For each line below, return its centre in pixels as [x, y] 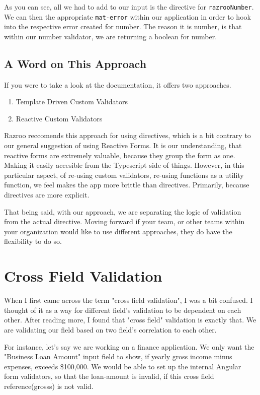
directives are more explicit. [47, 195]
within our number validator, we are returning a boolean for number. [111, 36]
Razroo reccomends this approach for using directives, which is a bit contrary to [127, 135]
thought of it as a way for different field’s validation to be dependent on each [123, 310]
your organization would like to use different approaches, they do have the [118, 231]
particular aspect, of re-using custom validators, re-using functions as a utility [124, 175]
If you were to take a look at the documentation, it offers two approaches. [118, 84]
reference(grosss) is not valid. [49, 386]
